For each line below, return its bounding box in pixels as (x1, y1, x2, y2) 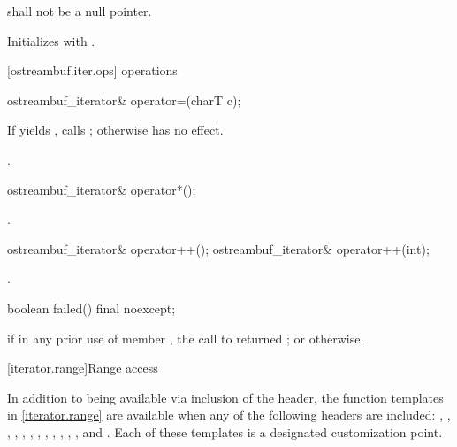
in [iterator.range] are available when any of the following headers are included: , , (7, 405, 451, 424)
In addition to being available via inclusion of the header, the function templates (7, 388, 444, 406)
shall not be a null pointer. (7, 2, 152, 19)
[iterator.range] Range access (7, 358, 158, 377)
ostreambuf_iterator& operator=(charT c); (7, 90, 241, 109)
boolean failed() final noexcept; (7, 298, 176, 317)
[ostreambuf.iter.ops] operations (7, 61, 178, 80)
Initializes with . (7, 31, 95, 50)
